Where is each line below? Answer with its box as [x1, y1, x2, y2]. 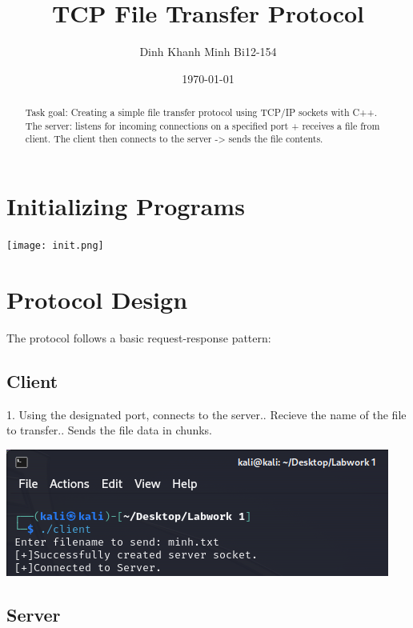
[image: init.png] [6, 240, 104, 252]
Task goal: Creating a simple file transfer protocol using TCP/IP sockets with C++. [25, 106, 377, 119]
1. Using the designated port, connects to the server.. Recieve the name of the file [6, 406, 407, 422]
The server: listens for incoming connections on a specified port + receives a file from [25, 118, 380, 132]
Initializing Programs [6, 190, 245, 222]
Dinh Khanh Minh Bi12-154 [139, 43, 277, 60]
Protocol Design [6, 282, 188, 315]
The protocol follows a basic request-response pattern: [6, 329, 271, 346]
